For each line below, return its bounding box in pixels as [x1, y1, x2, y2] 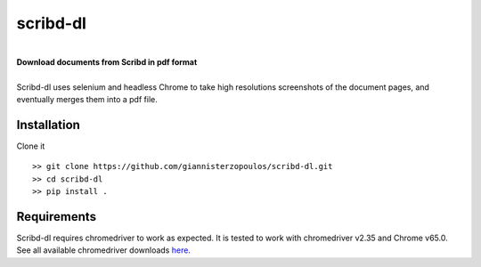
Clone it [16, 141, 45, 151]
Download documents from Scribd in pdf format [16, 56, 198, 67]
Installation [16, 117, 80, 133]
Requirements [16, 209, 97, 224]
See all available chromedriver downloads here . [16, 245, 192, 255]
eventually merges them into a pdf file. [16, 94, 158, 105]
